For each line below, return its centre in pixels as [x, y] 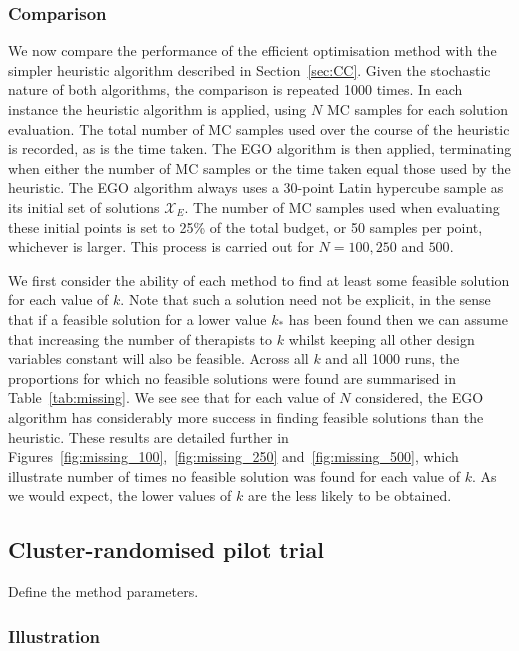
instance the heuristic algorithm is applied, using [157, 109]
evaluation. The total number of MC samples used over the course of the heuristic [259, 128]
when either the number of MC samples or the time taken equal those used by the [259, 167]
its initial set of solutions [84, 206]
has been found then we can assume [398, 318]
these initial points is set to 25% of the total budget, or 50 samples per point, [245, 226]
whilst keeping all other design [381, 338]
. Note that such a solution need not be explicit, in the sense [305, 299]
